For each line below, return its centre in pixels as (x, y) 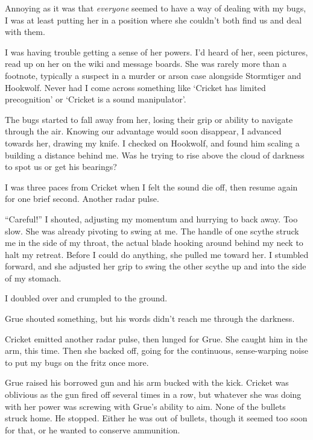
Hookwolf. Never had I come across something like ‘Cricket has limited (135, 87)
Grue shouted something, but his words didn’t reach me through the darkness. (150, 319)
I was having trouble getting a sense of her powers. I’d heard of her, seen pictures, (156, 52)
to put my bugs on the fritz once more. (77, 362)
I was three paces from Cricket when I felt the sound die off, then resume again (151, 187)
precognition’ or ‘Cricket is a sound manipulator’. (96, 99)
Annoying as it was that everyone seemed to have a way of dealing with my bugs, (156, 8)
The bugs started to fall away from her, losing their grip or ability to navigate (149, 119)
